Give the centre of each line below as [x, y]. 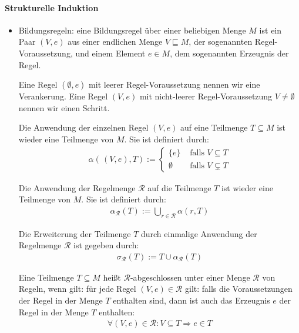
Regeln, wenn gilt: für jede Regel [77, 289]
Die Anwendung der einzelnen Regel [83, 127]
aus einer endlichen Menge [115, 41]
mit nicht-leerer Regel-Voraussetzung [206, 96]
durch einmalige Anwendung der [199, 233]
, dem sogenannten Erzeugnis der [229, 53]
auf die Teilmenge [179, 187]
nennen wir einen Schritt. [64, 107]
